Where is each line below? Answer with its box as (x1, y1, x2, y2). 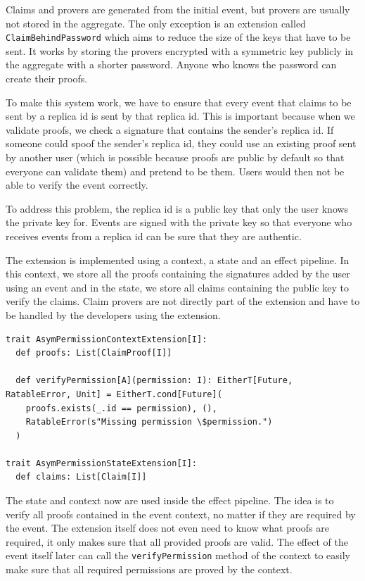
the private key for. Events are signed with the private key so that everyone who (6, 215, 352, 230)
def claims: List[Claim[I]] (15, 472, 147, 482)
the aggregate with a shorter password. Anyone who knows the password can (6, 57, 337, 72)
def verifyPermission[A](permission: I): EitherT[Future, (15, 375, 293, 386)
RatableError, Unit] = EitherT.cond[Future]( (6, 389, 222, 399)
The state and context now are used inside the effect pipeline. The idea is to (6, 493, 334, 508)
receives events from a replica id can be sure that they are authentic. (6, 228, 302, 243)
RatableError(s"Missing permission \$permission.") (25, 417, 273, 427)
